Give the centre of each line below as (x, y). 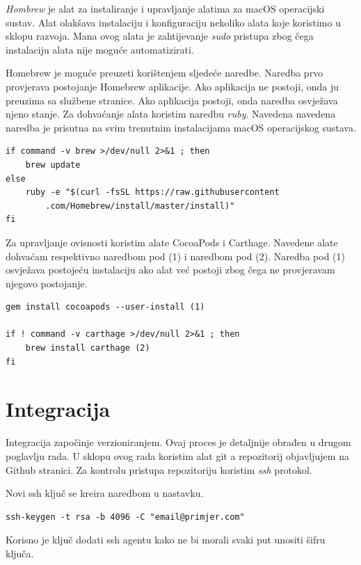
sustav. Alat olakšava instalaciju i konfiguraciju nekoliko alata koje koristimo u (173, 22)
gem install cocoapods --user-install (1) (105, 307)
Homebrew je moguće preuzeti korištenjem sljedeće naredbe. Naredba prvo (165, 73)
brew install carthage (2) (88, 348)
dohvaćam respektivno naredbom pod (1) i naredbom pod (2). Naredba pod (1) (175, 256)
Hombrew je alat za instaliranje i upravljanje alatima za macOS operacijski (165, 8)
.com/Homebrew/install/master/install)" (140, 206)
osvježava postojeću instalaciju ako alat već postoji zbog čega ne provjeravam (170, 270)
